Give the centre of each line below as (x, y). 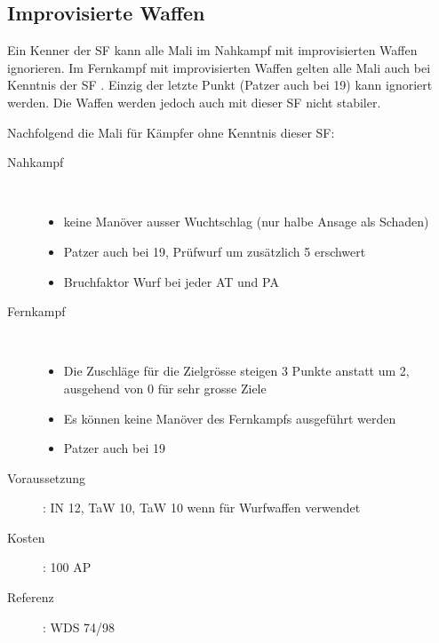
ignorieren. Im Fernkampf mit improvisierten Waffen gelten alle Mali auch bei (219, 67)
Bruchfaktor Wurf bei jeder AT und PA (171, 281)
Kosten (26, 537)
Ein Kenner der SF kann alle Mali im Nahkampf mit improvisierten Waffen (212, 50)
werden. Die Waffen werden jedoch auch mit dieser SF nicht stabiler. (194, 102)
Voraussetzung (47, 477)
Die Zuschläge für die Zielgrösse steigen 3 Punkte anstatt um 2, (236, 371)
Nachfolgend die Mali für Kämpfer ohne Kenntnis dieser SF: (171, 132)
